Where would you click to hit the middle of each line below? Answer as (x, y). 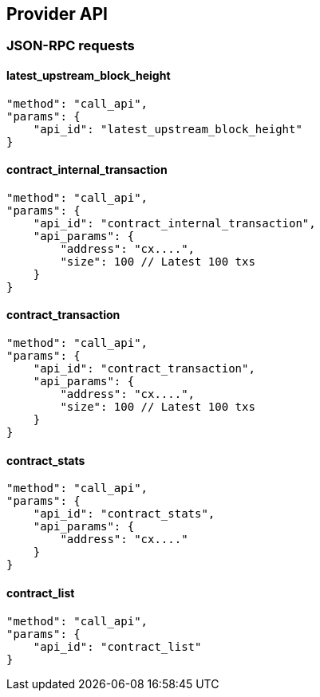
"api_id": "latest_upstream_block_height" (168, 129)
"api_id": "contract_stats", (124, 514)
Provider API (57, 14)
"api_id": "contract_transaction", (144, 369)
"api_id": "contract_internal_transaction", (174, 223)
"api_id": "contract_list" (117, 646)
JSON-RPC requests (71, 46)
